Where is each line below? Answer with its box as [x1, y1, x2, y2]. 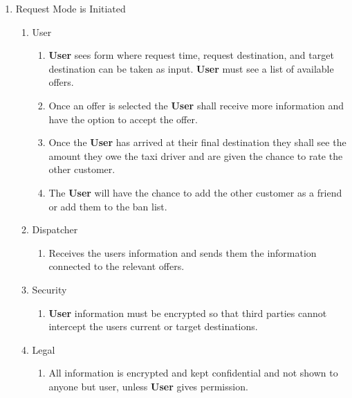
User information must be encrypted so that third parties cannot [48, 305, 327, 320]
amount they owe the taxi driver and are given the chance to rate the [48, 148, 343, 163]
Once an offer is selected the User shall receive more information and [48, 98, 344, 112]
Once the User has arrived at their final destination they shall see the [48, 135, 346, 150]
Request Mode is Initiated [15, 1, 126, 15]
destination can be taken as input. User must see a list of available [48, 61, 334, 75]
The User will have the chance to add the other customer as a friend [48, 185, 342, 199]
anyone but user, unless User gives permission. [48, 379, 248, 393]
